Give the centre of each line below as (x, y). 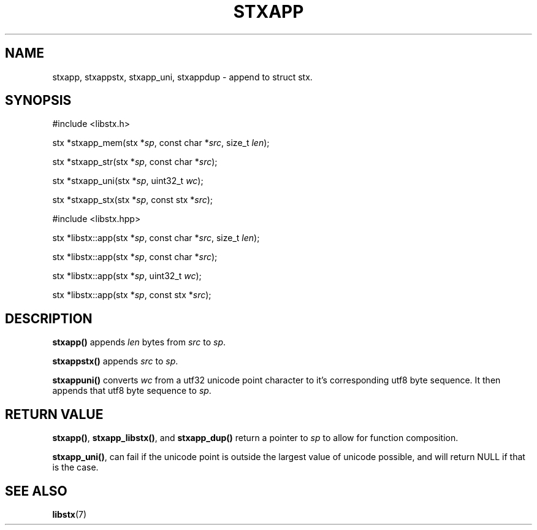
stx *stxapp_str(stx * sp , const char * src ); (135, 162)
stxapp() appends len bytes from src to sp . (139, 342)
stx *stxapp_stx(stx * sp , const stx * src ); (133, 200)
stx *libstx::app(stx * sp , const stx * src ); (132, 295)
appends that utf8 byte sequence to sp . (132, 391)
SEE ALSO (36, 491)
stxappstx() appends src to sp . (115, 361)
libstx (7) (70, 514)
